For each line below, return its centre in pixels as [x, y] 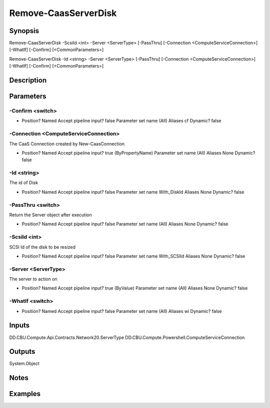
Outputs [22, 352]
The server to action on [33, 279]
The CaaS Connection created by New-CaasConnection [67, 144]
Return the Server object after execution [50, 215]
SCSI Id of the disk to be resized [42, 247]
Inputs [19, 325]
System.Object [24, 363]
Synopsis [24, 31]
